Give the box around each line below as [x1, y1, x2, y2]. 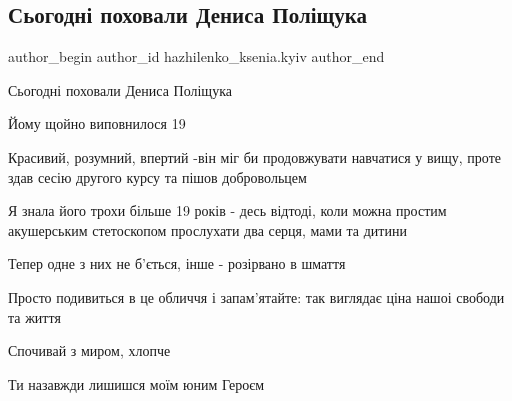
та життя [8, 306, 61, 327]
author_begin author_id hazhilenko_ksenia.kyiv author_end [8, 46, 385, 67]
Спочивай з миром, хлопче [8, 340, 171, 361]
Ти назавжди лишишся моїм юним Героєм [8, 373, 265, 394]
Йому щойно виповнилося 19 [8, 113, 186, 134]
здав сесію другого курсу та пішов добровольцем [8, 166, 307, 187]
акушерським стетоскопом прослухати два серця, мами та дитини [8, 219, 407, 240]
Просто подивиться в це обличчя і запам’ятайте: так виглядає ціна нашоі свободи [8, 286, 505, 307]
